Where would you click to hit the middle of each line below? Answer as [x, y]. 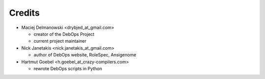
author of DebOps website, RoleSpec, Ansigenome [85, 55]
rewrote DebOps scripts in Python [68, 68]
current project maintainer [60, 41]
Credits [25, 13]
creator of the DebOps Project [64, 34]
